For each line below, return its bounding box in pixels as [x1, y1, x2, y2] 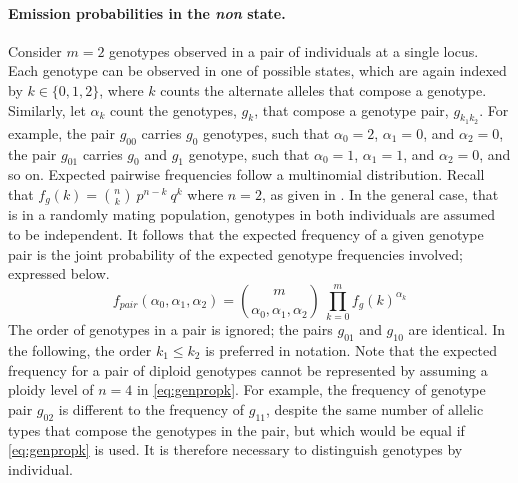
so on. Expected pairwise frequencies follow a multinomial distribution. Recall [8, 164, 485, 185]
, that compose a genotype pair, [254, 99, 449, 120]
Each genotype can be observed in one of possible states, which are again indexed [8, 60, 507, 81]
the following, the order [8, 339, 152, 360]
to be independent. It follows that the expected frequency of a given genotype [8, 224, 484, 245]
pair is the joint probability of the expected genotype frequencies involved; [8, 243, 463, 264]
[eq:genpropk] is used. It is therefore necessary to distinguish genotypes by [8, 439, 463, 460]
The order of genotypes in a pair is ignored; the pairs [8, 319, 333, 340]
